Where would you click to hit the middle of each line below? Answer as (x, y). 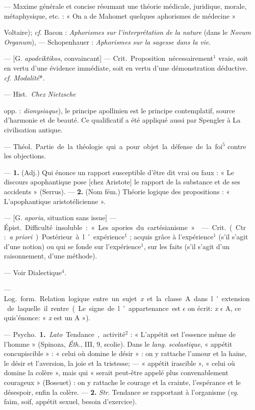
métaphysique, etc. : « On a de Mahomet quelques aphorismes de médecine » (120, 15)
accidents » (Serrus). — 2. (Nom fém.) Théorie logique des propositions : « (117, 191)
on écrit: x (203, 308)
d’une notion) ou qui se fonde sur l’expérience (73, 246)
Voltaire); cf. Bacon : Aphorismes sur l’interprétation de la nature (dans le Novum (127, 32)
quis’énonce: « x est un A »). (47, 318)
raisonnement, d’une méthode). (51, 256)
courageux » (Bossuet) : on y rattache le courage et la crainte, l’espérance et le (122, 382)
